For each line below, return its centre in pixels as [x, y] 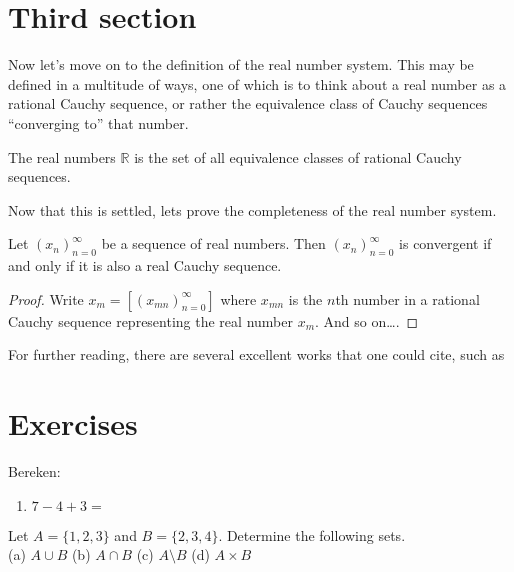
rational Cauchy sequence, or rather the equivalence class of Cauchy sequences [248, 103]
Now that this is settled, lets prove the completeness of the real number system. [252, 209]
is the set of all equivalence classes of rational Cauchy [298, 156]
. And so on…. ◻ [367, 320]
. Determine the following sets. [312, 534]
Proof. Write [46, 298]
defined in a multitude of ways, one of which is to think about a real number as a [257, 83]
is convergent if [445, 243]
